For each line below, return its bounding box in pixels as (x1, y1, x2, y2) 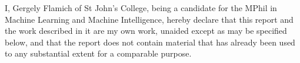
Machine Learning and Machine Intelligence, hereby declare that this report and (5, 13, 294, 25)
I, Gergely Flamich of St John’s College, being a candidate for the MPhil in (5, 2, 277, 13)
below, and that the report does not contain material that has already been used (5, 36, 295, 48)
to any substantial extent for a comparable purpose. (5, 47, 192, 60)
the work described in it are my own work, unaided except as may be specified (5, 24, 287, 37)
